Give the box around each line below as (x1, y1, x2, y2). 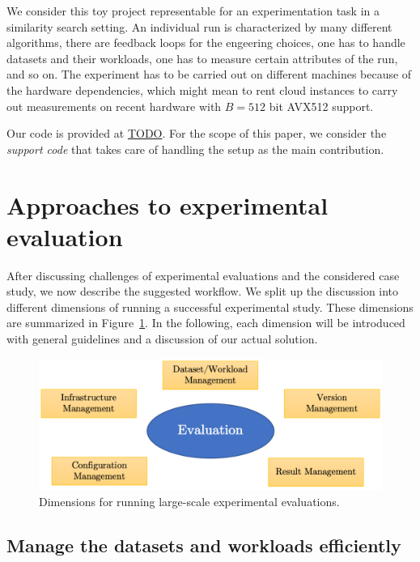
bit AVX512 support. (269, 97, 374, 114)
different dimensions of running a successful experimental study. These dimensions (6, 298, 414, 315)
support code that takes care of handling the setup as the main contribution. (6, 140, 384, 157)
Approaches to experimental (6, 188, 329, 221)
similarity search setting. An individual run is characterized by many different (6, 18, 392, 35)
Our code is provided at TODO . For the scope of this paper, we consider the (6, 125, 387, 142)
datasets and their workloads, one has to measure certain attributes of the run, (6, 49, 398, 66)
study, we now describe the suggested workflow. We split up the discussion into (6, 283, 399, 300)
